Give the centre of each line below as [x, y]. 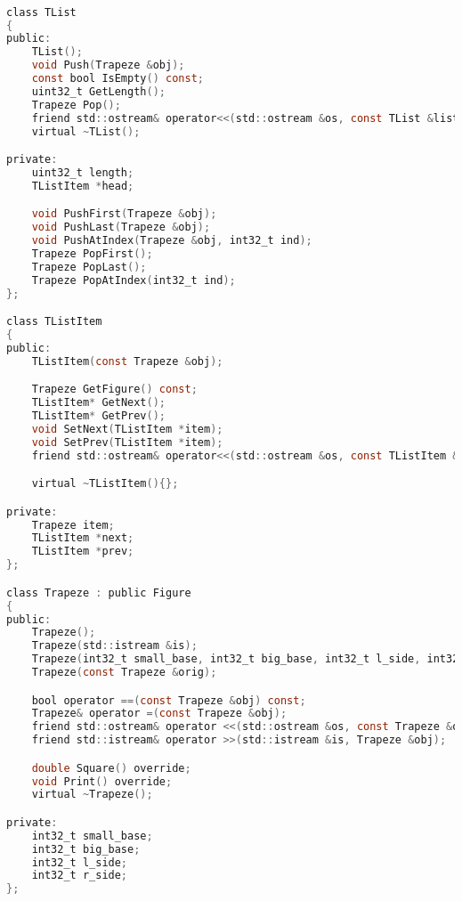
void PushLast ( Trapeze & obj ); [121, 227]
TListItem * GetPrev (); [99, 416]
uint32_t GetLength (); [98, 91]
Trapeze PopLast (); [89, 267]
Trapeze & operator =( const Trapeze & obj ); [159, 714]
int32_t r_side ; [80, 876]
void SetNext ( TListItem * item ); [127, 429]
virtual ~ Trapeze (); [92, 795]
